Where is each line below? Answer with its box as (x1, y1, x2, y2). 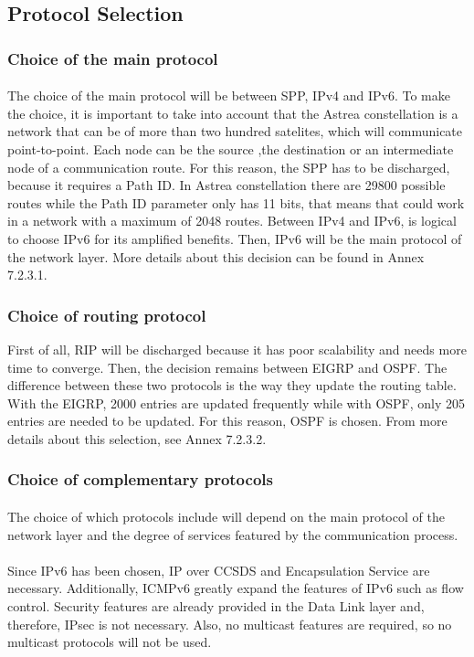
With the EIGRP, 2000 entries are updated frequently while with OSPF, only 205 (7, 393, 466, 412)
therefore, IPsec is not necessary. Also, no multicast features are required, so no (7, 614, 452, 633)
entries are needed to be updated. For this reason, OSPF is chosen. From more (7, 411, 448, 430)
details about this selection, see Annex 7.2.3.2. (7, 429, 267, 448)
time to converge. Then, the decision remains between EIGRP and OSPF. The (7, 357, 448, 376)
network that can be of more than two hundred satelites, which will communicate (7, 122, 463, 141)
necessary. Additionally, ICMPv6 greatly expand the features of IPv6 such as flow (7, 578, 464, 598)
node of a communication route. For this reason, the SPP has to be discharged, (7, 157, 450, 176)
